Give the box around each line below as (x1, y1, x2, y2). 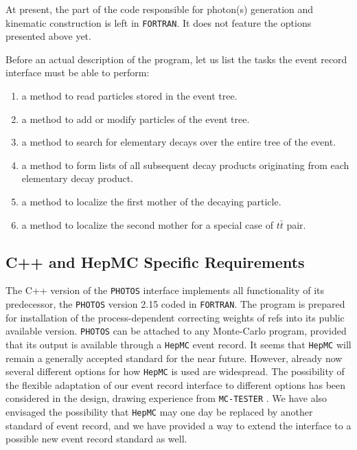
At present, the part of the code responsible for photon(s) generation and (5, 2, 314, 16)
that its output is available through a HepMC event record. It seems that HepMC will (5, 337, 352, 351)
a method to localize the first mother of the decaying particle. (21, 194, 281, 208)
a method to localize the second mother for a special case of (21, 217, 273, 232)
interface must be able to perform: (5, 65, 150, 80)
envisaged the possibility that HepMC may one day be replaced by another (5, 405, 313, 419)
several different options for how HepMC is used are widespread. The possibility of (5, 364, 345, 379)
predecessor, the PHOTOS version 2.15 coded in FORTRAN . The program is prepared (5, 297, 345, 311)
